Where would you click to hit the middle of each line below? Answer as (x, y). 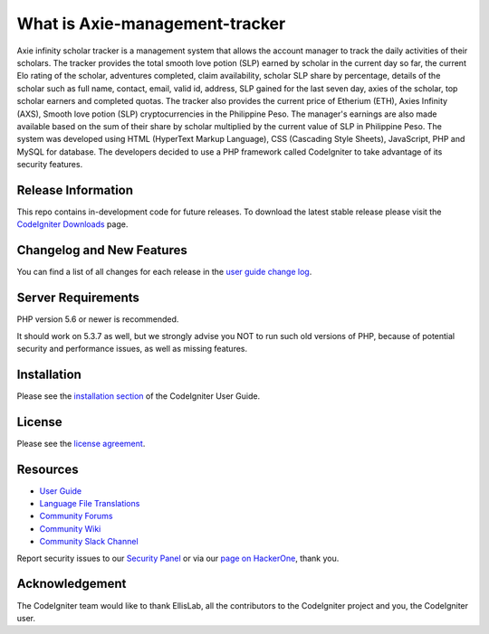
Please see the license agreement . (81, 443)
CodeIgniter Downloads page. (72, 224)
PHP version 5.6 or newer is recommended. (98, 319)
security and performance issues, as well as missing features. (132, 348)
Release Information (75, 190)
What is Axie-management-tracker (151, 24)
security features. (50, 165)
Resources (48, 469)
